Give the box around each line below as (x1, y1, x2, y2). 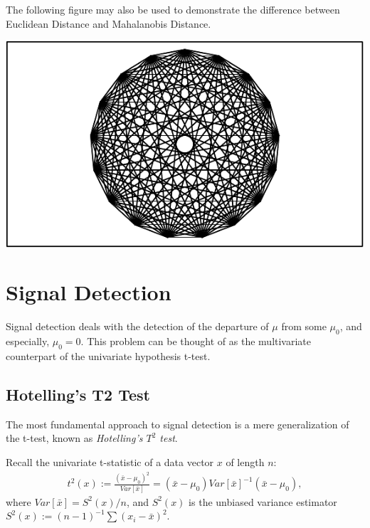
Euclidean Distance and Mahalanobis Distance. (6, 16, 211, 31)
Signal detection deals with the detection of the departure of (6, 319, 269, 334)
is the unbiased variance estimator (189, 494, 337, 509)
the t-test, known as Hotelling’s (6, 431, 143, 445)
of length (226, 455, 265, 469)
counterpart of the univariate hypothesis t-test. (6, 349, 211, 364)
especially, (6, 334, 50, 349)
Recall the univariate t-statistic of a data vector (6, 455, 214, 469)
